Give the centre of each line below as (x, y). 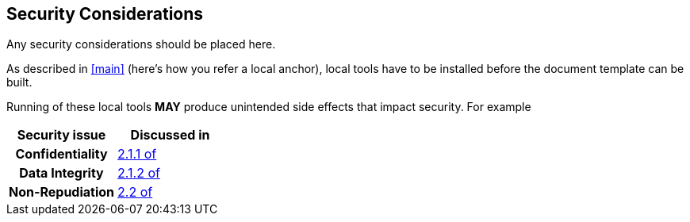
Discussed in (170, 135)
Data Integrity (61, 173)
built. (19, 82)
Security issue (61, 135)
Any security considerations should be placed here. (141, 44)
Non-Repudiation (62, 192)
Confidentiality (61, 154)
